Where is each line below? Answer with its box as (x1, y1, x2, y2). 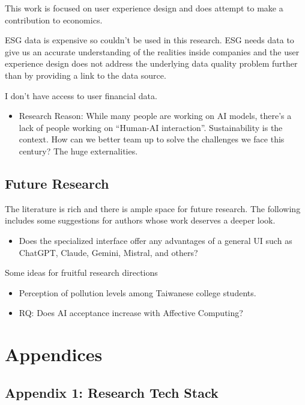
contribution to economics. (5, 13, 103, 26)
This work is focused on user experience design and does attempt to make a (5, 2, 283, 14)
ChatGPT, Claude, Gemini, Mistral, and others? (19, 246, 198, 258)
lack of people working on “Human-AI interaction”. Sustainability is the (19, 121, 283, 133)
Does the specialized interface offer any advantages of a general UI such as (19, 234, 292, 246)
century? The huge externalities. (19, 144, 138, 157)
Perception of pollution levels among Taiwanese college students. (19, 286, 256, 299)
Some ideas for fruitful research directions (5, 266, 158, 279)
